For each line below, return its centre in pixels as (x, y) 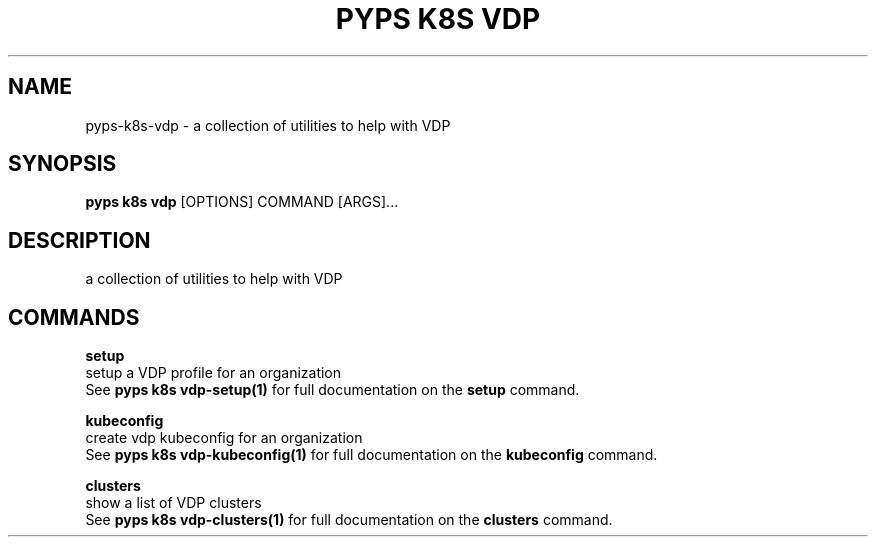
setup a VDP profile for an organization (213, 373)
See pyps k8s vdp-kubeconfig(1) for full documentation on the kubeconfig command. (371, 455)
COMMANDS (74, 317)
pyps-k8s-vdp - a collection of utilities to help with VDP (268, 125)
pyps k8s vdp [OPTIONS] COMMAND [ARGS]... (242, 202)
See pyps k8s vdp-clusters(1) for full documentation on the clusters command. (349, 520)
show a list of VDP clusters (173, 503)
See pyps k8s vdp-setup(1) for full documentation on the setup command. (332, 390)
